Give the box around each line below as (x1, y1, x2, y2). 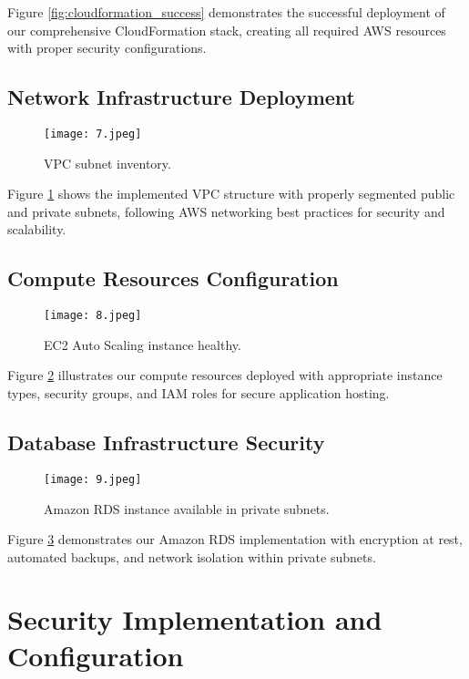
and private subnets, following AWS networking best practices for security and (7, 201, 445, 221)
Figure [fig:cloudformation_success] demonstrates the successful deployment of (7, 3, 445, 21)
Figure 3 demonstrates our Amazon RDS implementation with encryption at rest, (7, 530, 463, 549)
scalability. (7, 220, 66, 239)
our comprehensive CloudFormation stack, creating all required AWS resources (7, 20, 446, 39)
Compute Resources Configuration (7, 264, 339, 293)
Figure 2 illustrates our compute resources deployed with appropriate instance (7, 365, 443, 385)
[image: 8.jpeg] (44, 309, 142, 323)
